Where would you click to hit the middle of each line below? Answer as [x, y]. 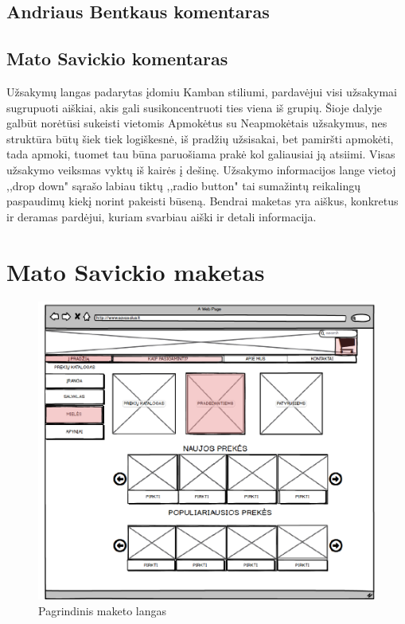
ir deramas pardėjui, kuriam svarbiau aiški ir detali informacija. [162, 216]
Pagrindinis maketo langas [103, 610]
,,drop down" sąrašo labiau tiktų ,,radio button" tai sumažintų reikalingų [183, 185]
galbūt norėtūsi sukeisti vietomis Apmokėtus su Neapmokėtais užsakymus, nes [197, 123]
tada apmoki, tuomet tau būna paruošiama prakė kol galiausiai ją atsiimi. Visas [201, 154]
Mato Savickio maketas [136, 271]
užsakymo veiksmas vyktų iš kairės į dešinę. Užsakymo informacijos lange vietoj [201, 169]
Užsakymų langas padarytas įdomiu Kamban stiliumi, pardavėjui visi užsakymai [202, 91]
